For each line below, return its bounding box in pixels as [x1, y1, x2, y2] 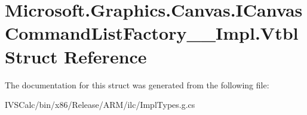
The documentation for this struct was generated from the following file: [5, 78, 269, 91]
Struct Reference [5, 44, 147, 68]
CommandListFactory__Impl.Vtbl [5, 21, 299, 45]
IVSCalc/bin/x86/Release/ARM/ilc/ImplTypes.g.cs [5, 98, 195, 111]
